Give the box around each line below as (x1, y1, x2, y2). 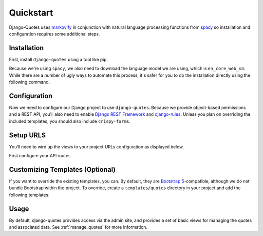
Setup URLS (9, 131, 46, 139)
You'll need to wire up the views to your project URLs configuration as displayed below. (9, 144, 184, 149)
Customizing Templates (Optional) (9, 165, 116, 174)
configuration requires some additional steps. (9, 31, 100, 36)
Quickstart (9, 7, 54, 18)
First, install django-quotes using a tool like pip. (9, 56, 108, 62)
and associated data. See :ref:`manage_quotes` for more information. (9, 224, 148, 230)
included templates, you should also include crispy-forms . (9, 118, 131, 124)
